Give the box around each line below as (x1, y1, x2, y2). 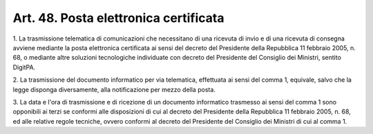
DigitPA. (12, 63, 36, 71)
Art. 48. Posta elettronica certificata (12, 10, 224, 25)
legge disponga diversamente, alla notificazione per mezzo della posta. (12, 85, 216, 93)
